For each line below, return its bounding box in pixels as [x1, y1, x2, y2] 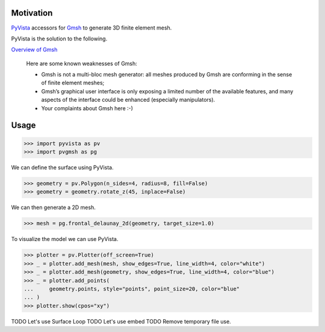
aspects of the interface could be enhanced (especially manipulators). [41, 96, 215, 104]
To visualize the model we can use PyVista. [11, 236, 119, 243]
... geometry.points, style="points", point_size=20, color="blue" [23, 285, 240, 292]
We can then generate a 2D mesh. [11, 204, 96, 211]
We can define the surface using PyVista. [11, 164, 114, 171]
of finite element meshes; [41, 79, 105, 87]
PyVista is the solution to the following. [11, 35, 108, 42]
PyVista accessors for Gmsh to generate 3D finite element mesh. [11, 24, 172, 31]
